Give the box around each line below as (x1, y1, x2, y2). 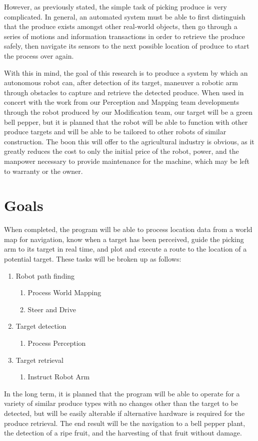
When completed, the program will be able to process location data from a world (4, 224, 252, 235)
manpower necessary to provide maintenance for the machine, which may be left (4, 155, 250, 166)
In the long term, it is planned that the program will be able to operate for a (4, 388, 240, 398)
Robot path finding (15, 270, 75, 281)
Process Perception (27, 337, 86, 348)
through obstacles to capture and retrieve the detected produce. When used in (4, 87, 244, 97)
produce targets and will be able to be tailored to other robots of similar (4, 126, 226, 137)
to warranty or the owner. (4, 165, 83, 176)
